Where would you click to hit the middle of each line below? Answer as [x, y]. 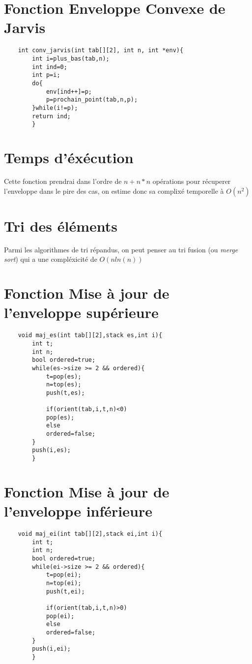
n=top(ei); [64, 583]
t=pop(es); [64, 376]
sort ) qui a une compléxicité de [51, 259]
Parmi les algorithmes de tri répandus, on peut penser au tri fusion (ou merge [121, 249]
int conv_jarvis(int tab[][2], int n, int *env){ [101, 51]
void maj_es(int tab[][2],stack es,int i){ [90, 335]
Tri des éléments [61, 226]
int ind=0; [50, 67]
